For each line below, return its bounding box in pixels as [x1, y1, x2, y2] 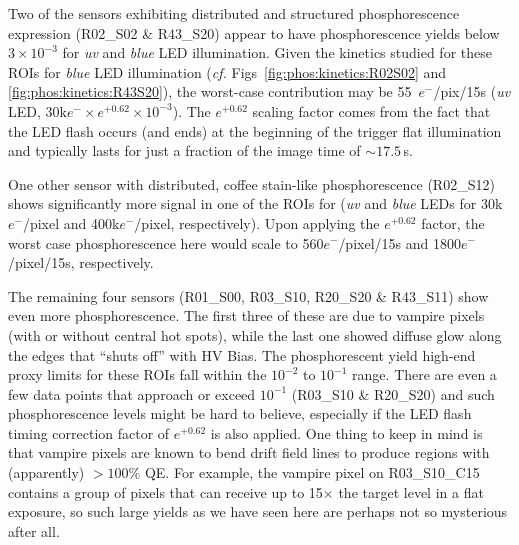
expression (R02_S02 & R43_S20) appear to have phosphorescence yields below [8, 22, 500, 43]
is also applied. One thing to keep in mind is [210, 422, 483, 443]
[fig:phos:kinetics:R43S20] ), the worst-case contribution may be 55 [8, 81, 412, 102]
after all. [8, 520, 60, 541]
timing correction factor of [8, 422, 170, 443]
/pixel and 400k [22, 212, 120, 233]
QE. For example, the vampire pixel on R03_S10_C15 [144, 462, 480, 483]
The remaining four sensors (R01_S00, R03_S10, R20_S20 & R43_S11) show [8, 285, 489, 306]
